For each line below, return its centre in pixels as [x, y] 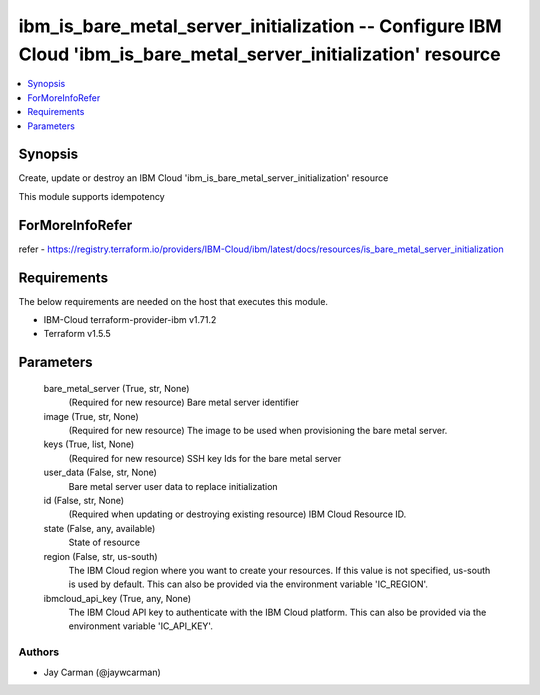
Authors [39, 652]
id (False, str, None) [84, 500]
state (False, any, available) [99, 528]
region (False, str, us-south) [101, 556]
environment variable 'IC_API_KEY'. [141, 626]
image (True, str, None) [91, 416]
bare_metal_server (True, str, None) [116, 388]
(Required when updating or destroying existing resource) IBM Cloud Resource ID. [237, 514]
